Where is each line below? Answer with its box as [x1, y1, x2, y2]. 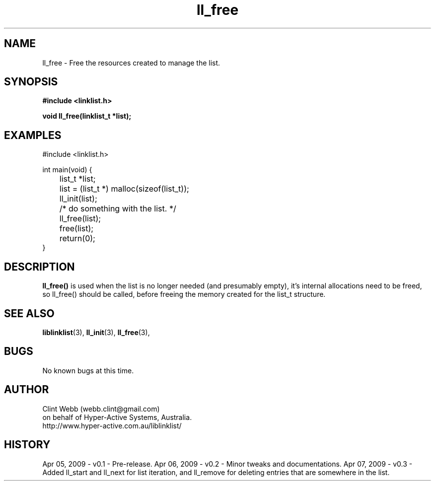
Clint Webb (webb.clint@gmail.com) [42, 404, 160, 413]
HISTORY [4, 438, 51, 451]
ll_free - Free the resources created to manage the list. [42, 58, 220, 67]
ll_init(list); [59, 194, 97, 204]
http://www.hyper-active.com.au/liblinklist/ [42, 421, 182, 430]
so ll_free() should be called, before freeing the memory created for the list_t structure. [42, 290, 326, 299]
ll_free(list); [59, 213, 101, 224]
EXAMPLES [4, 129, 62, 141]
